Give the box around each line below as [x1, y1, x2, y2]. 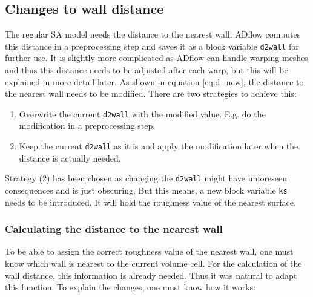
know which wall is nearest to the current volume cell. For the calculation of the [5, 257, 302, 270]
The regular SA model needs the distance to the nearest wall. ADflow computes [5, 28, 301, 41]
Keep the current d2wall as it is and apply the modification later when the [19, 140, 298, 152]
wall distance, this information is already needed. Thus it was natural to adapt [5, 269, 297, 281]
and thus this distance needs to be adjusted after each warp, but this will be [5, 64, 288, 76]
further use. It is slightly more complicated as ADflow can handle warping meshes [5, 51, 308, 64]
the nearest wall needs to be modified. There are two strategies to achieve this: [5, 87, 297, 100]
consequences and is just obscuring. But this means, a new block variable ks [5, 183, 288, 196]
